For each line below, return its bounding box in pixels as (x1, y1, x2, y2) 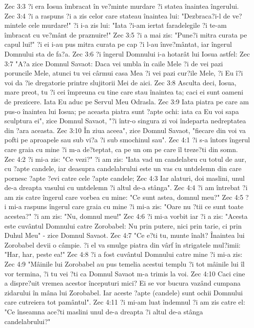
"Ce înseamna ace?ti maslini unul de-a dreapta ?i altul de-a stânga (4, 307, 203, 316)
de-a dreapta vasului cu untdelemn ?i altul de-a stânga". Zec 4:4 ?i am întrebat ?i (4, 182, 248, 193)
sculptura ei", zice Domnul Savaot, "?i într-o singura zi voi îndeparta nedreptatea (4, 116, 246, 126)
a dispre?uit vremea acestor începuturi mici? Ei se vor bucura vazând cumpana (4, 278, 241, 288)
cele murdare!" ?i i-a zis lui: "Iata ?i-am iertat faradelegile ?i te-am (28, 20, 227, 30)
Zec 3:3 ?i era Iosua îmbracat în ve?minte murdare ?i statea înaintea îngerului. (4, 1, 239, 11)
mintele (4, 20, 26, 30)
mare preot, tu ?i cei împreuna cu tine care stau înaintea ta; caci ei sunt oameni (4, 87, 243, 97)
